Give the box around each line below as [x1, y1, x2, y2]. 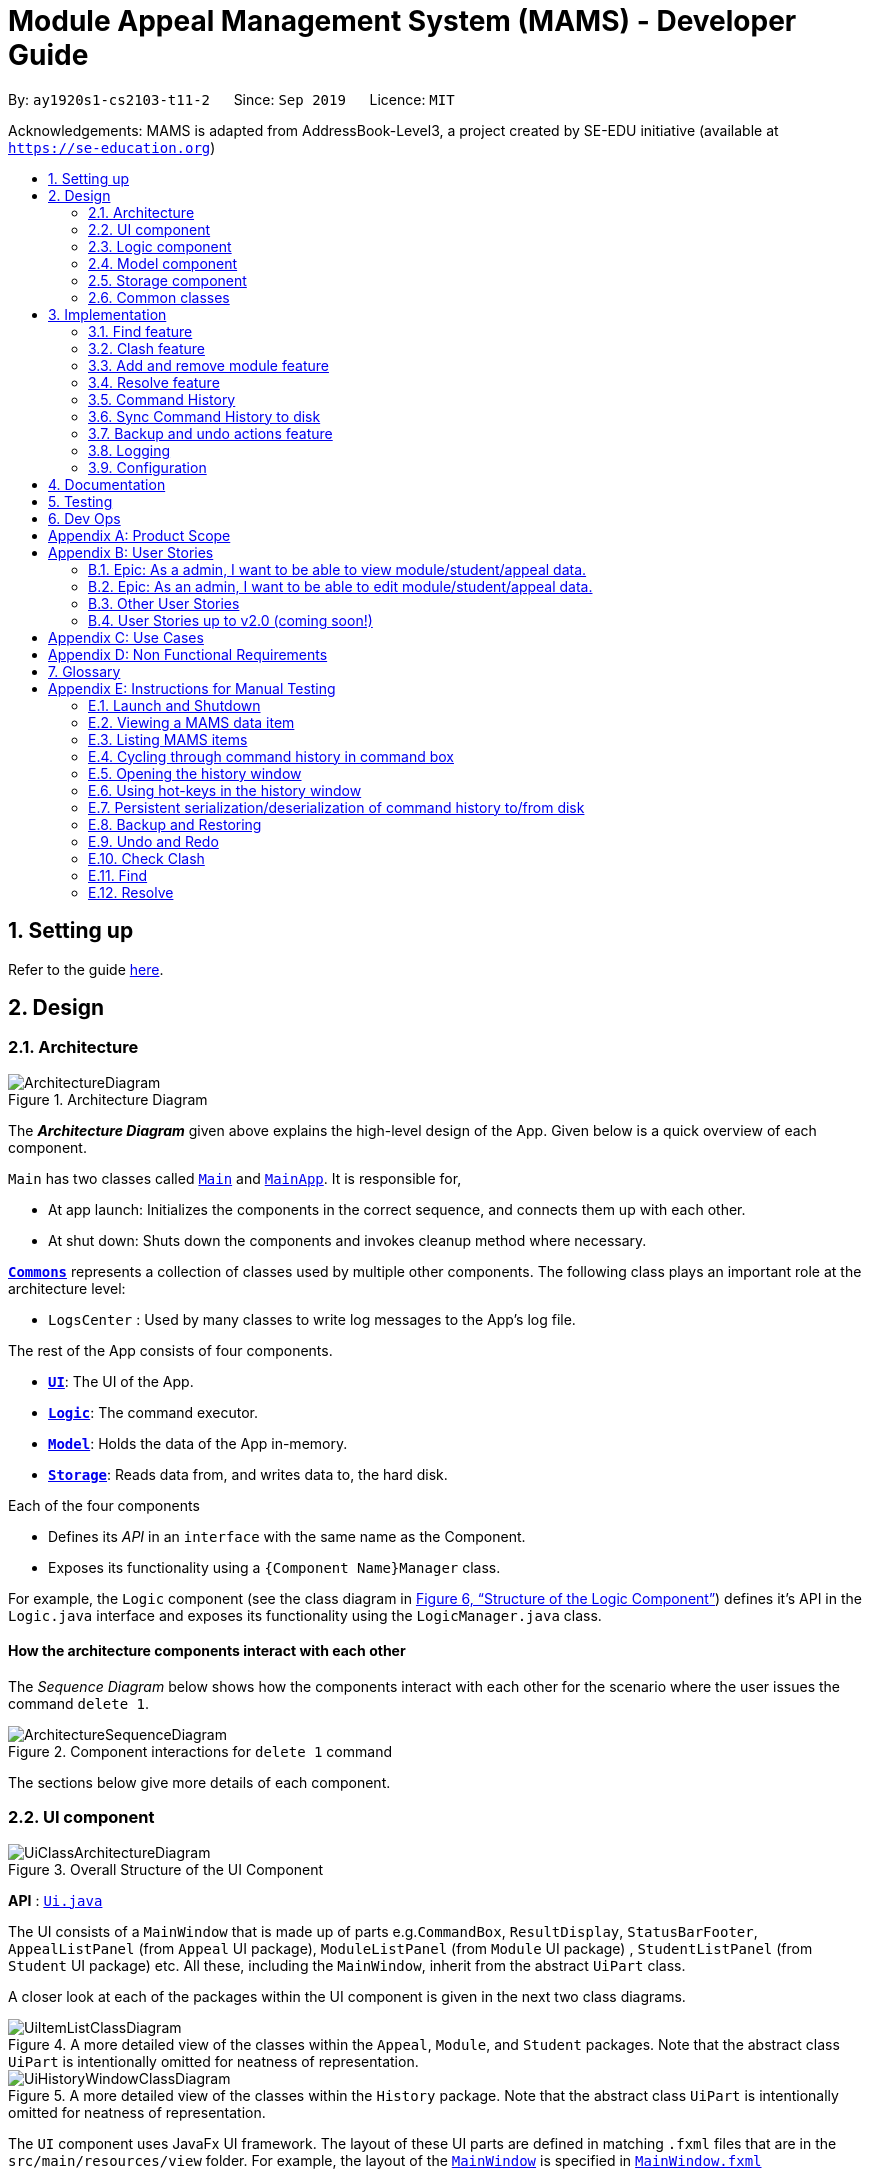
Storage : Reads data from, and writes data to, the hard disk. [48, 1465, 448, 1483]
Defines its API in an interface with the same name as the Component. [48, 1527, 526, 1545]
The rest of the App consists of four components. [8, 1341, 333, 1359]
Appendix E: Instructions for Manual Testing [48, 679, 336, 697]
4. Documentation [48, 475, 166, 493]
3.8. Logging [88, 441, 171, 459]
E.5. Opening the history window [88, 764, 302, 782]
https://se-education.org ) [8, 138, 216, 156]
